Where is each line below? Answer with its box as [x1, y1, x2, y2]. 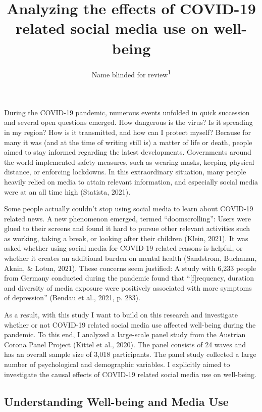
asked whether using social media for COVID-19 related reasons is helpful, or [4, 243, 243, 253]
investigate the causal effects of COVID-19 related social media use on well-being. [4, 369, 256, 379]
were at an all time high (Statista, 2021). [4, 186, 131, 197]
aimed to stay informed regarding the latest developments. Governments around [4, 147, 251, 157]
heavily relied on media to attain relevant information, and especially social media [4, 176, 258, 187]
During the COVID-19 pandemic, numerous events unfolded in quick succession [4, 107, 250, 117]
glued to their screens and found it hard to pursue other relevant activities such [4, 223, 250, 234]
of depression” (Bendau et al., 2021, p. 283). [4, 292, 140, 303]
